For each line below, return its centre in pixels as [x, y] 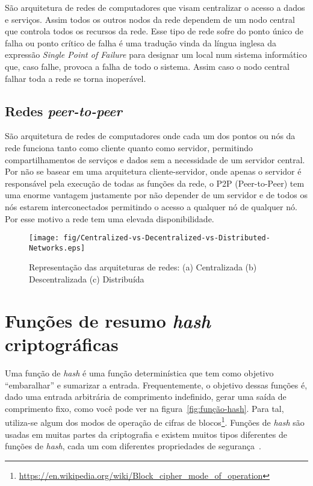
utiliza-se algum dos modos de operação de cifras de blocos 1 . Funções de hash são [155, 421]
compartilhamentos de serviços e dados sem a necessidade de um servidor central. [155, 159]
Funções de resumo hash [108, 320]
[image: [44, 238]
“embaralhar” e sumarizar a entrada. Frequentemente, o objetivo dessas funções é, [156, 385]
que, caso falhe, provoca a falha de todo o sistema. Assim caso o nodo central [147, 66]
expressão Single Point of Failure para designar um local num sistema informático [156, 55]
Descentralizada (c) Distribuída [87, 279]
